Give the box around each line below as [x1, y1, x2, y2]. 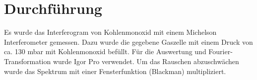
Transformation [4, 56, 51, 66]
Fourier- [208, 46, 233, 57]
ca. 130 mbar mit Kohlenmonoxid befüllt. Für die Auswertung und [4, 46, 206, 57]
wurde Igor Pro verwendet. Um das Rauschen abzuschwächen [53, 56, 239, 66]
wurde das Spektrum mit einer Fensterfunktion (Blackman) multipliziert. [4, 66, 226, 76]
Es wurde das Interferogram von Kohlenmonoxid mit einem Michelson [4, 27, 217, 37]
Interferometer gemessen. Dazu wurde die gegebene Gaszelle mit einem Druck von [4, 36, 253, 47]
